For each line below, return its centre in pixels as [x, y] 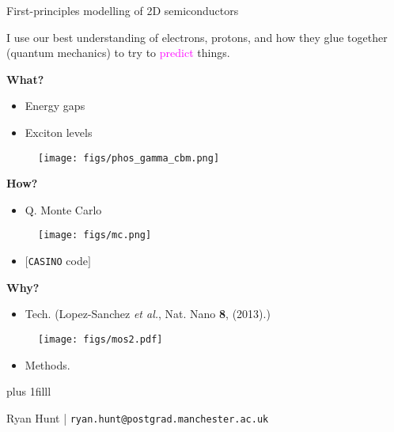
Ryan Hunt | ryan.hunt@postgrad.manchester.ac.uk [138, 417]
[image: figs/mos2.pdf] [100, 339]
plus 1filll [29, 391]
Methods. [47, 364]
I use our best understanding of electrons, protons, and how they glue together [197, 37]
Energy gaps [55, 106]
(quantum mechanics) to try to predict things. [118, 53]
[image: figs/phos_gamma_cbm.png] [129, 158]
